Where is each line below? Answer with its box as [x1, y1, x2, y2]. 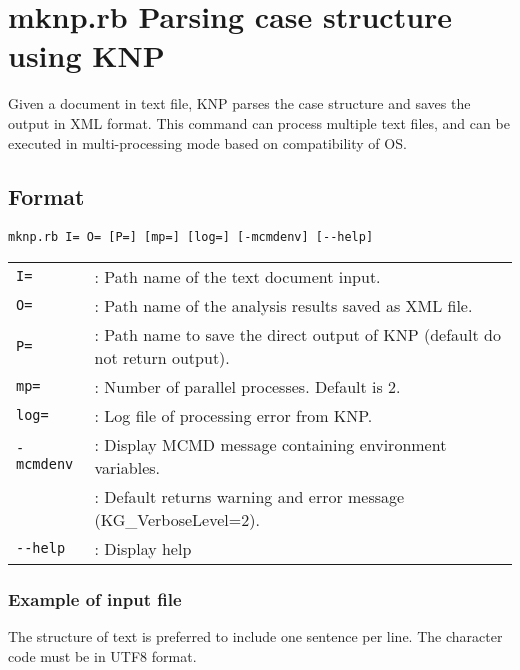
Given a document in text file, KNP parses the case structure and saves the [8, 93, 471, 114]
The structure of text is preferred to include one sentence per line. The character [8, 626, 503, 647]
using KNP [8, 35, 165, 76]
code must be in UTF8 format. [8, 645, 197, 666]
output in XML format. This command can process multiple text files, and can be [8, 112, 510, 133]
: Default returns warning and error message [94, 484, 405, 508]
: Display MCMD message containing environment [94, 432, 447, 456]
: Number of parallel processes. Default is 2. [94, 374, 401, 398]
